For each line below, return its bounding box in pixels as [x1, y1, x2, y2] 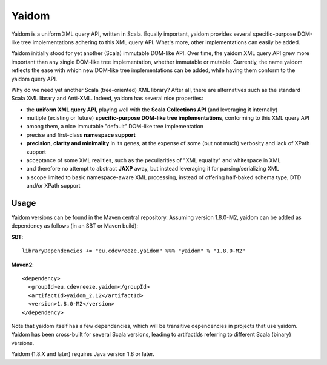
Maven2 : [11, 261, 34, 268]
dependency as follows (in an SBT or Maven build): [11, 222, 139, 229]
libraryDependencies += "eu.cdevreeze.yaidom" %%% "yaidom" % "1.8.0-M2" [22, 248, 246, 254]
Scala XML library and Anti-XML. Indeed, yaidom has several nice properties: [11, 94, 203, 102]
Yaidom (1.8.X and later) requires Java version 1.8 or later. [11, 350, 154, 358]
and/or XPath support [26, 182, 81, 189]
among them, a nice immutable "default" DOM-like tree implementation [26, 123, 204, 130]
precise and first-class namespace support [26, 131, 136, 139]
